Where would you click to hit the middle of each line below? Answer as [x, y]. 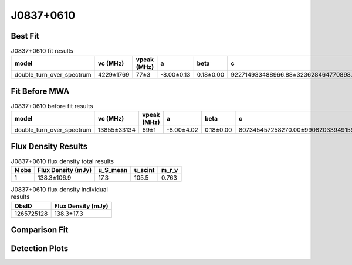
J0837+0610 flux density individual [60, 190]
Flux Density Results [49, 146]
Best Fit [25, 36]
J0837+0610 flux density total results [62, 161]
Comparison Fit [40, 230]
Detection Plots [40, 249]
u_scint [144, 170]
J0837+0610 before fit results [52, 106]
